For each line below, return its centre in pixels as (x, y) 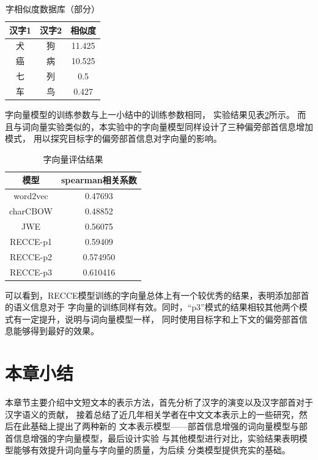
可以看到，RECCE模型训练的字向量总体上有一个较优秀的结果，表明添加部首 (157, 295)
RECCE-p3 (31, 272)
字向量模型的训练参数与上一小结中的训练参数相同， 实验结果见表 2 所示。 (150, 115)
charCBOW (31, 211)
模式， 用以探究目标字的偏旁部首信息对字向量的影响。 (113, 138)
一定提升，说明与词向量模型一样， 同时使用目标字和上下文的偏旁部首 (160, 319)
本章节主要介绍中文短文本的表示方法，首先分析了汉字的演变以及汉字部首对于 (159, 402)
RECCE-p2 (31, 256)
